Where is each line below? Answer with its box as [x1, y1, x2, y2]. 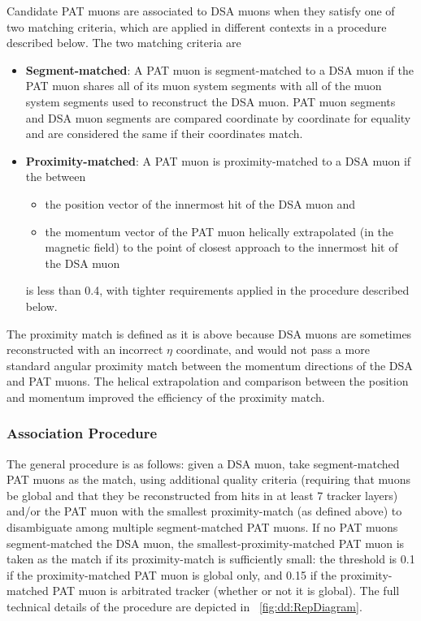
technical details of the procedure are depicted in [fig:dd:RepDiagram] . [7, 598, 362, 615]
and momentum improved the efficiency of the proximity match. [7, 388, 325, 405]
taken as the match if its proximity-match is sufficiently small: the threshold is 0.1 [7, 550, 415, 567]
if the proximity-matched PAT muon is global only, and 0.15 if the [7, 566, 336, 583]
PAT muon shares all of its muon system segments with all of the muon [25, 77, 382, 94]
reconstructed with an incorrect [7, 341, 163, 358]
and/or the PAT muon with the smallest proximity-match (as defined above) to [7, 502, 402, 520]
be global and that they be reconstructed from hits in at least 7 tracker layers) [7, 486, 398, 503]
